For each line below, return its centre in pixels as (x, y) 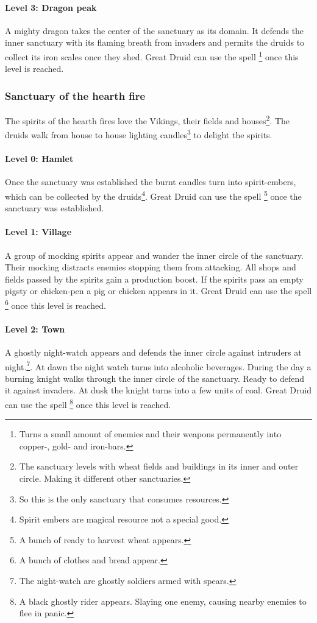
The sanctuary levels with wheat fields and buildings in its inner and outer (159, 466)
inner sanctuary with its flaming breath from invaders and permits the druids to (155, 42)
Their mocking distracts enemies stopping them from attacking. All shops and (151, 267)
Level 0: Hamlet (39, 159)
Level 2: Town (35, 329)
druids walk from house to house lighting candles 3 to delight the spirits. (139, 134)
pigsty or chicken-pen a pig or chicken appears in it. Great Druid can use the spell (158, 291)
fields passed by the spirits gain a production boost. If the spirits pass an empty (154, 279)
